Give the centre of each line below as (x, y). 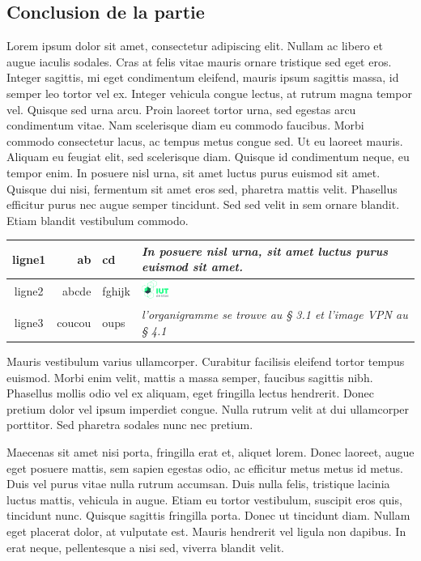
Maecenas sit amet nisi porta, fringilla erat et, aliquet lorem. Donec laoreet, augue (210, 451)
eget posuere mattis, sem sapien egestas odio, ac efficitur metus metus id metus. (205, 467)
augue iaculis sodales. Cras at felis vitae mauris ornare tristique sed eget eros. (199, 61)
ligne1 (29, 259)
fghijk (116, 291)
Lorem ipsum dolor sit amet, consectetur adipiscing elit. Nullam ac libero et (195, 46)
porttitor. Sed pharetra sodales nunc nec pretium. (130, 425)
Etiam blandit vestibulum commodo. (98, 220)
